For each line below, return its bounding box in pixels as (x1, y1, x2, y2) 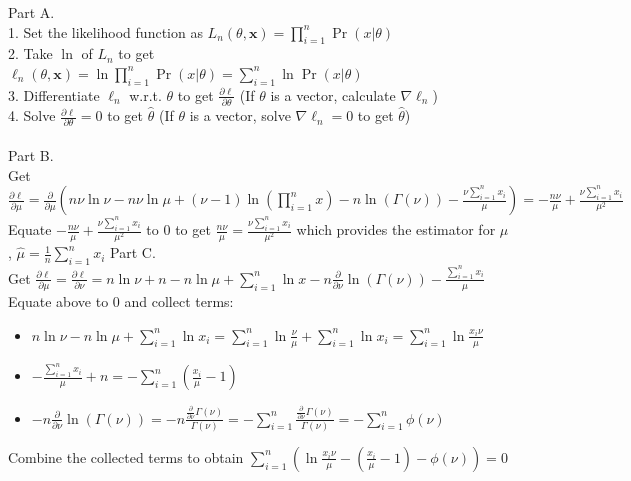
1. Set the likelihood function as (8, 21, 203, 42)
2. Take (8, 43, 53, 64)
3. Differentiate (8, 84, 100, 105)
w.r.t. (129, 84, 162, 105)
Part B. (8, 145, 54, 165)
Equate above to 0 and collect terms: (8, 291, 234, 312)
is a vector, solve (189, 105, 291, 126)
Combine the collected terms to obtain (8, 446, 244, 467)
